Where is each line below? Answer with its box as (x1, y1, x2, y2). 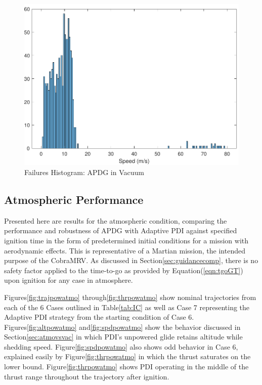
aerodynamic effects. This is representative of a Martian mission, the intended (4, 245, 245, 255)
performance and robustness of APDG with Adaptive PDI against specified (4, 225, 237, 236)
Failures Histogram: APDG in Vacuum (24, 166, 144, 177)
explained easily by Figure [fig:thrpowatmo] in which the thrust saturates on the (4, 351, 251, 362)
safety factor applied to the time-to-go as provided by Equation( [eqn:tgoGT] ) (4, 265, 243, 275)
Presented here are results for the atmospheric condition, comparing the (4, 215, 227, 226)
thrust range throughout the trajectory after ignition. (4, 371, 169, 381)
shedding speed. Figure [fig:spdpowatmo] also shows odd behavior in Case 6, (4, 341, 238, 352)
